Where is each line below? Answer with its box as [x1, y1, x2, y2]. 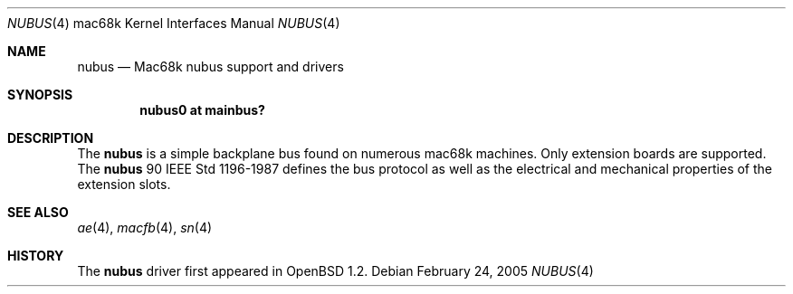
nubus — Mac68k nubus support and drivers [77, 59, 344, 74]
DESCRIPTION [7, 130, 94, 146]
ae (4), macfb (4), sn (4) [77, 220, 213, 235]
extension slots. [77, 176, 171, 192]
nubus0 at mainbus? [139, 102, 265, 118]
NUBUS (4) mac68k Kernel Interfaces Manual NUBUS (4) [7, 15, 340, 31]
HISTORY [7, 248, 64, 263]
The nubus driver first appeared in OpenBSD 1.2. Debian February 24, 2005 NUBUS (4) [77, 263, 594, 279]
